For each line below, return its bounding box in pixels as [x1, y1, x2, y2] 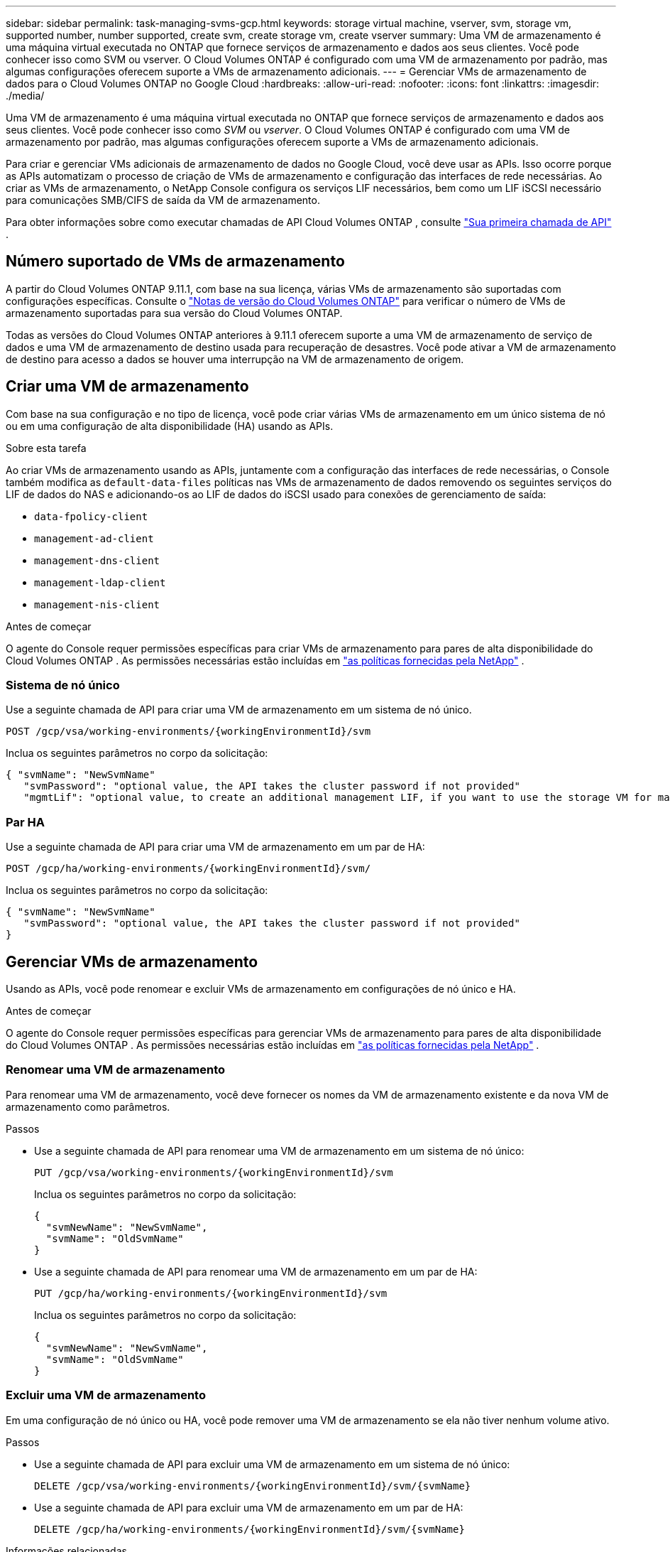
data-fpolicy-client [34, 510, 148, 522]
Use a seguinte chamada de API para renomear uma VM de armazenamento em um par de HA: [34, 1265, 478, 1278]
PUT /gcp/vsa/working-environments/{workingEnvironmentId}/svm [34, 1166, 393, 1178]
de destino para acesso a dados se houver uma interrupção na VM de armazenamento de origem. [6, 352, 464, 365]
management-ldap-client [34, 576, 166, 588]
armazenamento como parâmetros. [6, 1100, 170, 1113]
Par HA [6, 814, 45, 829]
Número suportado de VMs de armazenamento [6, 252, 345, 271]
